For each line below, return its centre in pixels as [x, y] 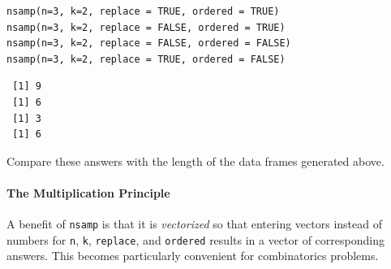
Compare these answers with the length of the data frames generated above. [195, 161]
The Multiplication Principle [88, 192]
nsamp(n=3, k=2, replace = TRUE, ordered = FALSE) [146, 59]
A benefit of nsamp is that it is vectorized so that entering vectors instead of [194, 224]
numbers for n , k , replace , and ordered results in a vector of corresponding [195, 239]
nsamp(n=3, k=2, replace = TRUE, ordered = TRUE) [143, 11]
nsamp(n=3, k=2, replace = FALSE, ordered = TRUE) [146, 27]
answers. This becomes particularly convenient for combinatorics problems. [193, 256]
